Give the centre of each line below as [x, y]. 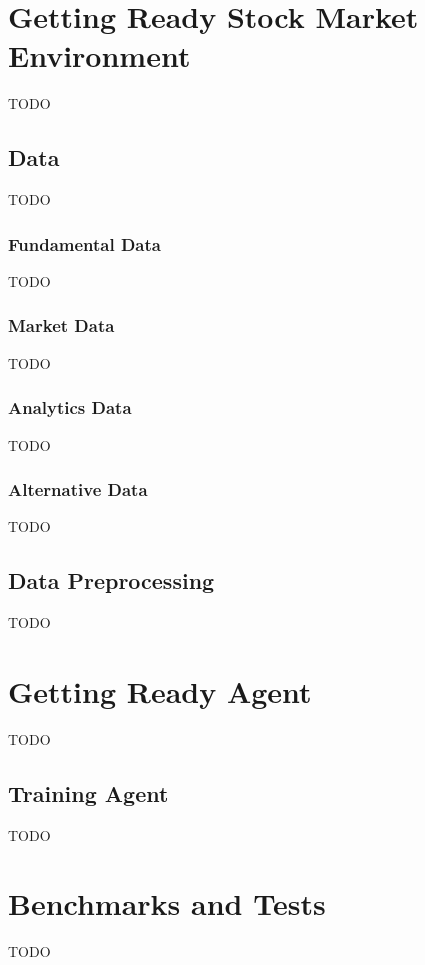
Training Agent [88, 792]
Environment [99, 55]
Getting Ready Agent [160, 690]
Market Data [61, 325]
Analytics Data [70, 407]
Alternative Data [78, 489]
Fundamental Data [84, 243]
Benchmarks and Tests [167, 903]
